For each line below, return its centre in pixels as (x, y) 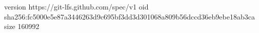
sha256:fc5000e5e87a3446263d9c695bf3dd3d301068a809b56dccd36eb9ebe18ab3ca (129, 16)
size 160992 (22, 26)
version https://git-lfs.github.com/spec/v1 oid (76, 6)
